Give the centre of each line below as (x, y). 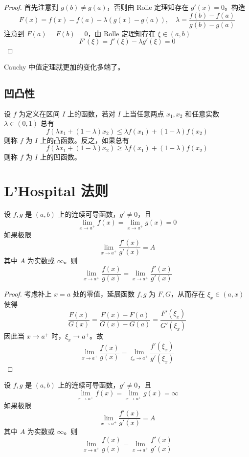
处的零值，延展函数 (103, 293)
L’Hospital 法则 (56, 191)
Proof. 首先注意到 (31, 7)
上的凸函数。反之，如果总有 (84, 140)
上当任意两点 (144, 113)
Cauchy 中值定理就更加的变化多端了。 (64, 66)
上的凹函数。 (60, 157)
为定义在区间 (39, 113)
